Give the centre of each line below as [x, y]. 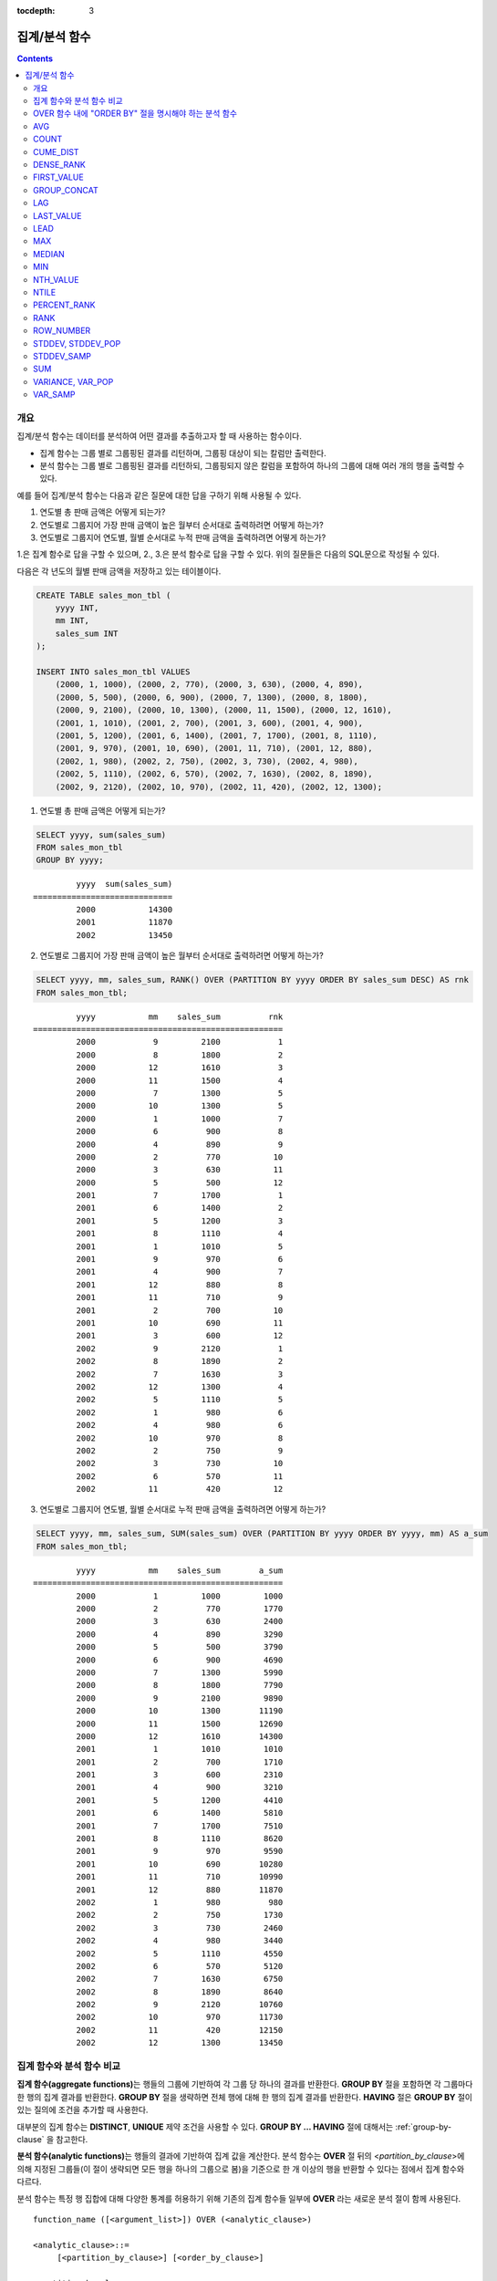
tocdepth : [36, 10]
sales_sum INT [87, 633]
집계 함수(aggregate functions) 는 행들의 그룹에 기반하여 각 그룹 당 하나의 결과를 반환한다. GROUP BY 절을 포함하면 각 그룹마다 [245, 2084]
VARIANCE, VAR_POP [73, 381]
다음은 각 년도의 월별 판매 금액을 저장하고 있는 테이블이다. [119, 571]
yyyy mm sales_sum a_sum [180, 1570]
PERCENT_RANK [64, 305]
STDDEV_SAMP [62, 356]
